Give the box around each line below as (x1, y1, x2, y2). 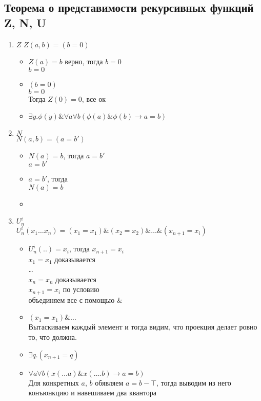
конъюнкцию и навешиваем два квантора (28, 387, 157, 398)
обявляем (95, 377, 124, 388)
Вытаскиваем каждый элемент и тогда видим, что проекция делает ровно (28, 321, 257, 332)
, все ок (82, 93, 106, 104)
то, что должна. (28, 331, 77, 342)
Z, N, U (4, 14, 46, 30)
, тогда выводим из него (156, 377, 231, 388)
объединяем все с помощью (28, 294, 115, 305)
